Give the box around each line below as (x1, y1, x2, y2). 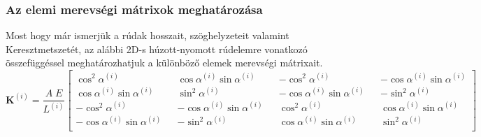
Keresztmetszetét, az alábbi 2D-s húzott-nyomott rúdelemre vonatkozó (6, 41, 308, 56)
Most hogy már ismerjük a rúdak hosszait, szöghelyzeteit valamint (6, 28, 289, 43)
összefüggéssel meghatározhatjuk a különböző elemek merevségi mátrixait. (6, 55, 323, 70)
